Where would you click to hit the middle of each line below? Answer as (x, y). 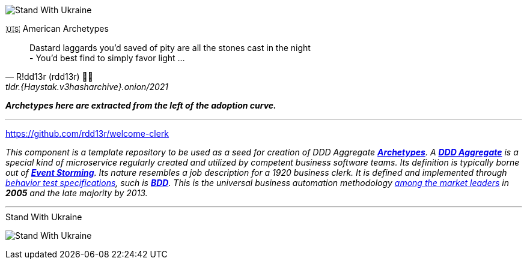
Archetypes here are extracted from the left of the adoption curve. (141, 105)
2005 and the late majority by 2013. (77, 193)
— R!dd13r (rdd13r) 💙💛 (49, 76)
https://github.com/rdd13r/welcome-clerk (87, 133)
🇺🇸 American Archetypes (57, 28)
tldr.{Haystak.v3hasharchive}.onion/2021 (87, 87)
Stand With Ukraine (44, 217)
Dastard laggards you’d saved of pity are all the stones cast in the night (170, 48)
